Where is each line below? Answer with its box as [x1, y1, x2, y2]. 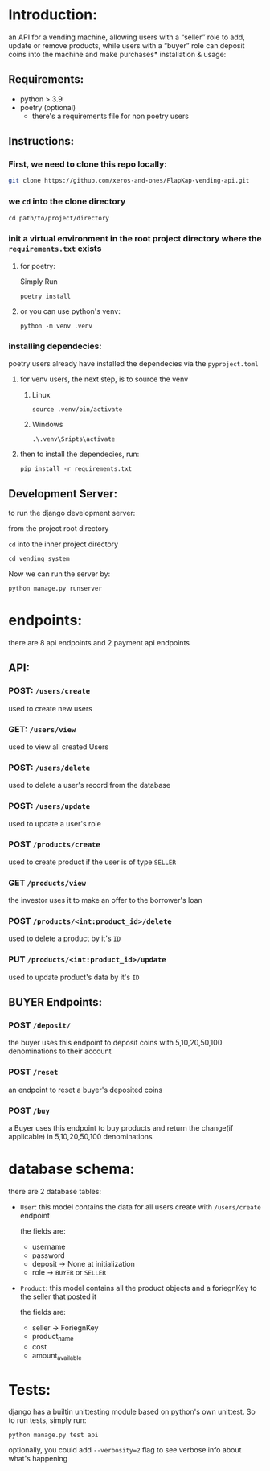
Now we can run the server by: [8, 569, 111, 579]
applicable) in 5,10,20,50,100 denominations [8, 1132, 153, 1141]
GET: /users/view [8, 723, 76, 735]
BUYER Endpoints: [8, 995, 103, 1009]
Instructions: [8, 134, 75, 148]
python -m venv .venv [19, 322, 92, 330]
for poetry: [19, 261, 56, 270]
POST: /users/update [8, 801, 91, 812]
